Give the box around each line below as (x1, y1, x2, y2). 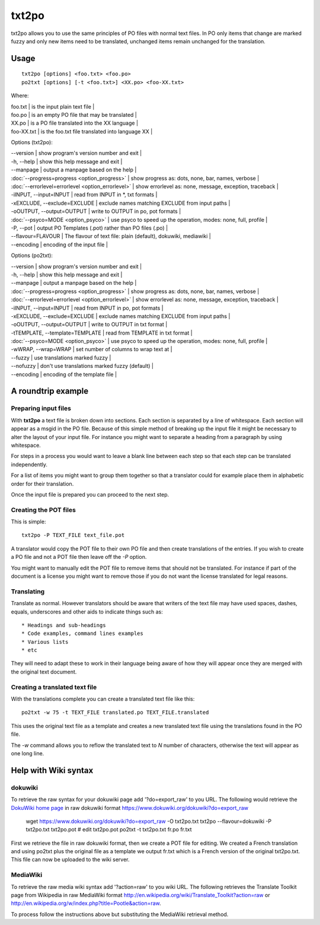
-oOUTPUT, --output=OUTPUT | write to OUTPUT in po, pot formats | (11, 208, 181, 215)
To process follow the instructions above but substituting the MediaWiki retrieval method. (11, 911, 229, 918)
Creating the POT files (11, 506, 76, 514)
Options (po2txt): (11, 252, 53, 259)
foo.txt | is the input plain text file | (11, 103, 95, 110)
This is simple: (11, 518, 46, 525)
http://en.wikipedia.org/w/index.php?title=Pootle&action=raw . (11, 899, 161, 907)
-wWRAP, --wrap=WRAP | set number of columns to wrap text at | (11, 346, 172, 353)
